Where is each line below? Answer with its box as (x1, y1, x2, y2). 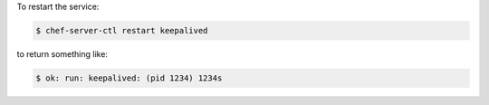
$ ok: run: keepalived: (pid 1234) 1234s (35, 72, 223, 83)
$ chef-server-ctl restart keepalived (35, 25, 208, 35)
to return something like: (16, 48, 109, 59)
